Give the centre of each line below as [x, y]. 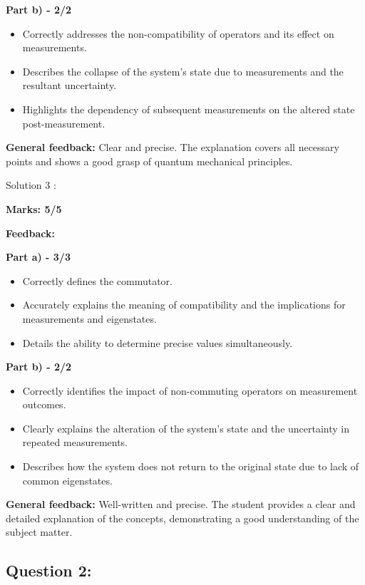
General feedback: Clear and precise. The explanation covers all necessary [173, 147]
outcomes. [44, 404]
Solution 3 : [31, 185]
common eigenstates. [67, 480]
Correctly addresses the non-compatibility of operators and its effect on [178, 33]
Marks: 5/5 [34, 208]
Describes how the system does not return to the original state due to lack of [191, 466]
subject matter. [39, 532]
